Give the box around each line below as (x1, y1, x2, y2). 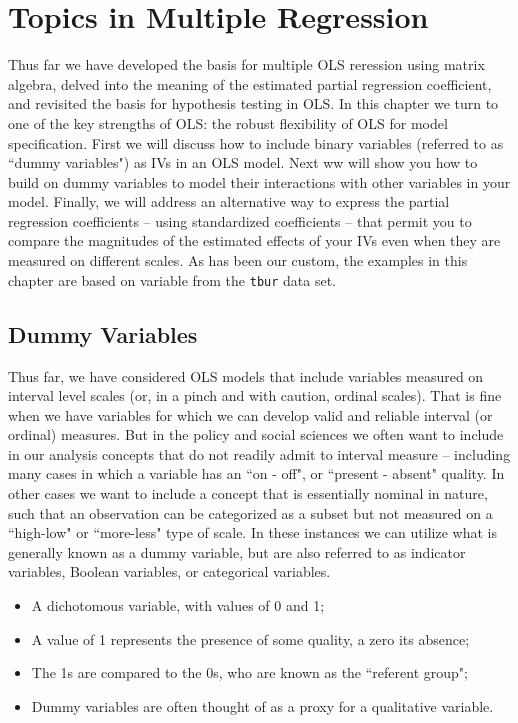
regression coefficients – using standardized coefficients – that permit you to (8, 210, 472, 231)
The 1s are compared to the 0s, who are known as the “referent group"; (31, 662, 468, 683)
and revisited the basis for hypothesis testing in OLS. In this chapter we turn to (8, 93, 499, 114)
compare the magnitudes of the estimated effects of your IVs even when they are (8, 230, 501, 251)
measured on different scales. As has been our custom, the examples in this (8, 250, 468, 271)
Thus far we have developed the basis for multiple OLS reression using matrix (8, 54, 485, 75)
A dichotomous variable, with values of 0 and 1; (31, 595, 325, 616)
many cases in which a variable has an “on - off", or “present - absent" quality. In (8, 463, 505, 484)
